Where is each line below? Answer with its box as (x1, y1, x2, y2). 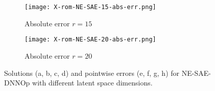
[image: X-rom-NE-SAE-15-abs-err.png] (25, 4, 156, 11)
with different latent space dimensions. (32, 77, 153, 88)
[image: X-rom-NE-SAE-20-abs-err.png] (25, 36, 156, 43)
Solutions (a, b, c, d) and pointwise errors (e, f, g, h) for (4, 67, 180, 78)
